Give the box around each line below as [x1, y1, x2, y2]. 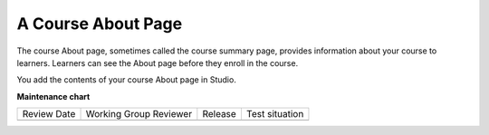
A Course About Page [16, 14, 183, 34]
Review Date [22, 108, 76, 121]
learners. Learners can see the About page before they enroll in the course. [16, 57, 299, 68]
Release [202, 108, 237, 121]
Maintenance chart [16, 91, 91, 101]
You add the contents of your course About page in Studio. [16, 74, 237, 85]
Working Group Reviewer [85, 108, 193, 121]
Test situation [245, 108, 304, 121]
